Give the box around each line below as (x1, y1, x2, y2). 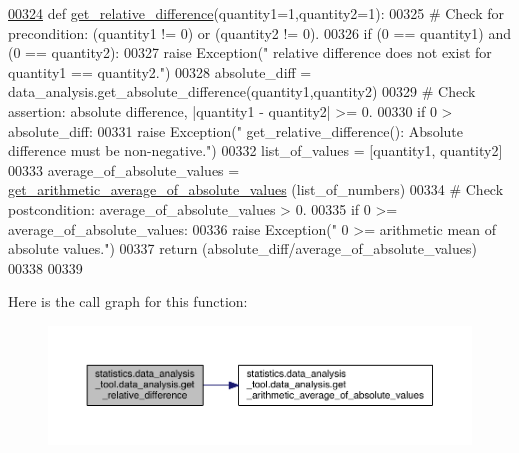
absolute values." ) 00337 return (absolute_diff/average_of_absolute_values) (8, 238, 477, 259)
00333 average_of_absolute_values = (8, 159, 240, 180)
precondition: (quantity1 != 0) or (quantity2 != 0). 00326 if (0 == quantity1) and (8, 22, 512, 43)
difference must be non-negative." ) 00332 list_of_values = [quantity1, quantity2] (8, 140, 503, 161)
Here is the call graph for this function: (8, 291, 248, 312)
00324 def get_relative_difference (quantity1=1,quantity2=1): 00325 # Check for (8, 3, 505, 23)
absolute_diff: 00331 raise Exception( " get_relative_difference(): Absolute (8, 120, 463, 141)
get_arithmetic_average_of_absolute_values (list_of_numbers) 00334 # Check (8, 179, 504, 200)
